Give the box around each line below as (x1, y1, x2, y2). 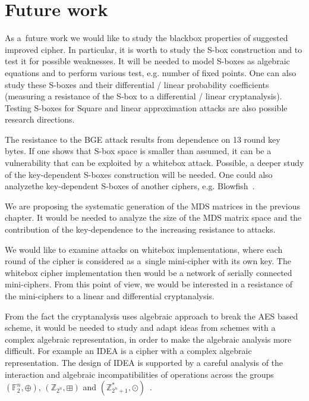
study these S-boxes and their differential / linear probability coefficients (5, 78, 269, 90)
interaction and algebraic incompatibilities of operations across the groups (5, 368, 274, 380)
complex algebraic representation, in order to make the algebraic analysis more (5, 333, 292, 345)
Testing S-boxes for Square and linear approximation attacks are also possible (5, 101, 288, 114)
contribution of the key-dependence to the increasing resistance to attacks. (5, 223, 276, 236)
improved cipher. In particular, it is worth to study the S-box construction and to (5, 43, 302, 55)
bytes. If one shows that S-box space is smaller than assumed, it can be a (5, 145, 272, 157)
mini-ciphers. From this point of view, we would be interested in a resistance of (5, 278, 293, 290)
